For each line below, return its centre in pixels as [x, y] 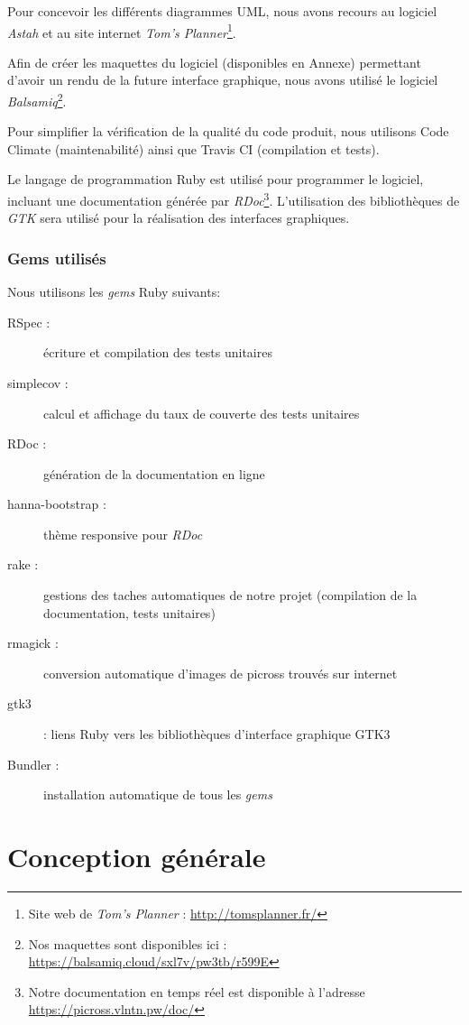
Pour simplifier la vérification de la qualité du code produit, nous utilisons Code [228, 131]
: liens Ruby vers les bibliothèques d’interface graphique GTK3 [217, 734]
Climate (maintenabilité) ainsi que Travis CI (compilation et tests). [193, 148]
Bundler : [33, 764]
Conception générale [137, 856]
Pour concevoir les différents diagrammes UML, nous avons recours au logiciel [222, 11]
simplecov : [38, 382]
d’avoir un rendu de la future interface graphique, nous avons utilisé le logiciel [223, 80]
